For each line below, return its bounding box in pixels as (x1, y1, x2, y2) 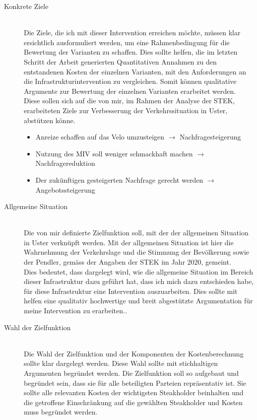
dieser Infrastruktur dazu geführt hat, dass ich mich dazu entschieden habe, (24, 276, 254, 286)
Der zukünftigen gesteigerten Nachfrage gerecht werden (35, 174, 203, 185)
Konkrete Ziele (4, 1, 49, 11)
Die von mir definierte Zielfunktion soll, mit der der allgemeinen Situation (24, 227, 249, 238)
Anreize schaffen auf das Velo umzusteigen (35, 132, 165, 142)
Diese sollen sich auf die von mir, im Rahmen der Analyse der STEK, (24, 95, 235, 106)
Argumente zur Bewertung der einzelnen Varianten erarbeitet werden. (24, 85, 236, 96)
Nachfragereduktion (35, 158, 95, 168)
